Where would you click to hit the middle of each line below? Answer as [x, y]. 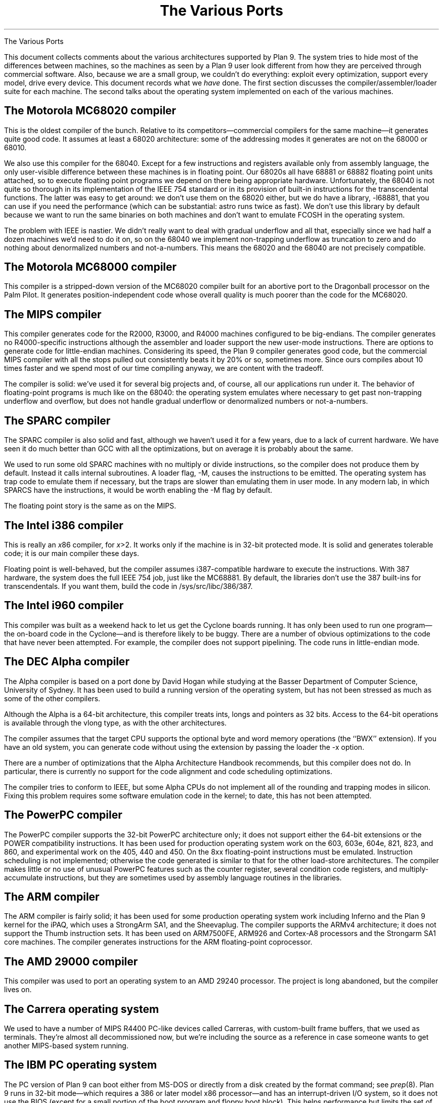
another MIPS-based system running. [66, 1046]
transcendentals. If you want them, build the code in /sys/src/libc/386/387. [128, 586]
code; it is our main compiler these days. [72, 553]
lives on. [18, 990]
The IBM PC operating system [81, 1065]
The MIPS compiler [53, 314]
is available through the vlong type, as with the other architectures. [116, 723]
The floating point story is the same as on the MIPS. [90, 506]
